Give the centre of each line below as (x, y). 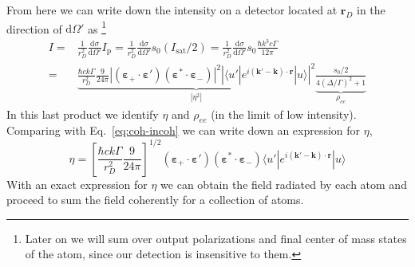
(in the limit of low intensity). (284, 114)
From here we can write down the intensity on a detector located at (172, 10)
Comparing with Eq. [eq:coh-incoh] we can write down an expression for (184, 130)
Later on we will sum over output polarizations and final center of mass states (216, 238)
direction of (34, 28)
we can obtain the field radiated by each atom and (284, 184)
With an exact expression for (77, 184)
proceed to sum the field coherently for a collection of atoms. (155, 200)
